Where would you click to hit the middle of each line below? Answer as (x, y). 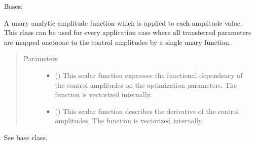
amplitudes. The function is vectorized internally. (129, 121)
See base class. (26, 137)
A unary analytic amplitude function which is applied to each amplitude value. (123, 22)
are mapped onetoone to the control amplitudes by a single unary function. (118, 42)
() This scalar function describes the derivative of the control (147, 111)
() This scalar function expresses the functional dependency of (149, 75)
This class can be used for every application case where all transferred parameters (127, 32)
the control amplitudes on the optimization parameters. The (146, 85)
